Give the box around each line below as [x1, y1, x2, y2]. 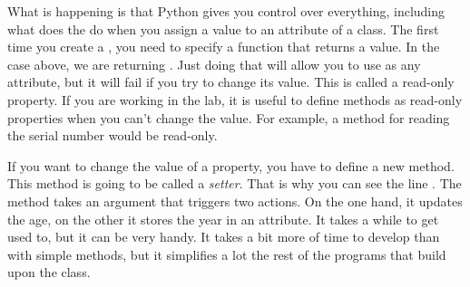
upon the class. [7, 263, 91, 282]
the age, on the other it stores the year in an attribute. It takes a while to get [7, 209, 439, 228]
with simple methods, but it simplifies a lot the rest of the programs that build [7, 244, 446, 263]
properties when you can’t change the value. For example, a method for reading [7, 108, 450, 127]
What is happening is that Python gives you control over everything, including [7, 2, 446, 20]
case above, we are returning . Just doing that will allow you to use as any [7, 54, 421, 73]
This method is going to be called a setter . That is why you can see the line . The [7, 174, 462, 193]
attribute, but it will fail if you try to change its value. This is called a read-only [7, 72, 455, 91]
